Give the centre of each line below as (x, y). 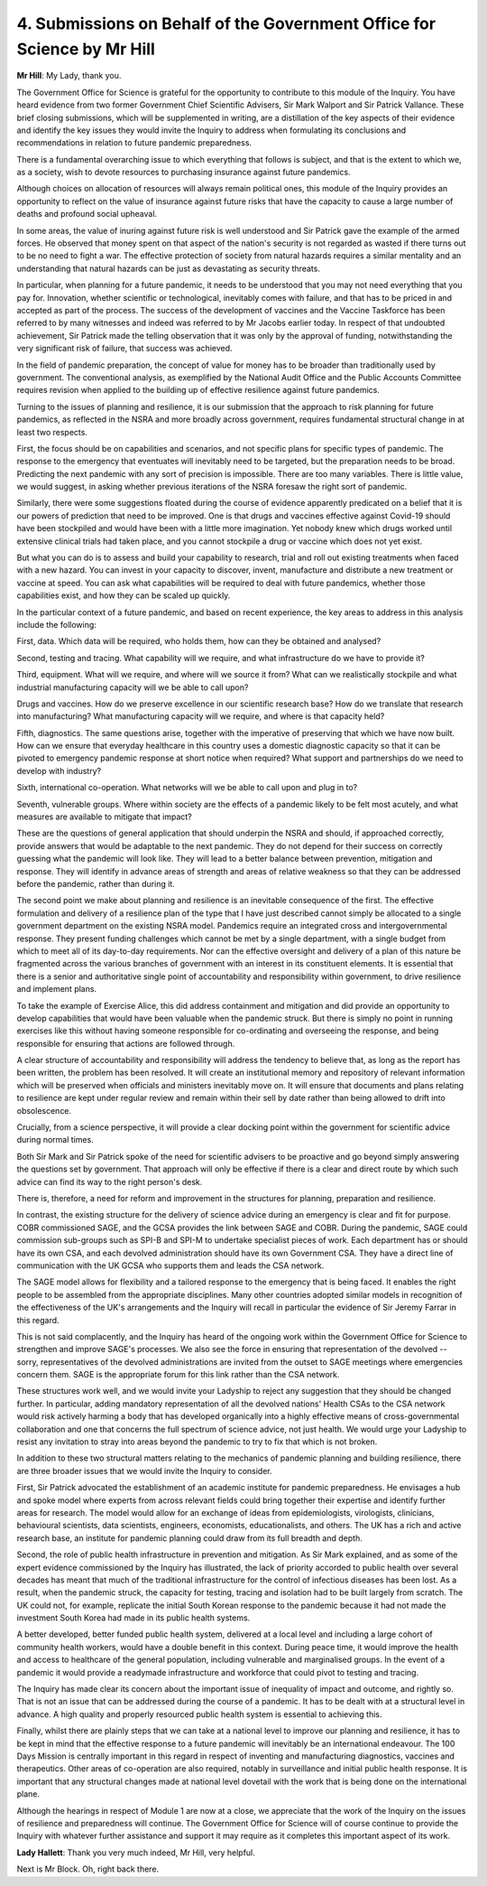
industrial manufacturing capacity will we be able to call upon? (133, 687)
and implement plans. (57, 989)
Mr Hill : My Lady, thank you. (69, 76)
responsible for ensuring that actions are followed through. (126, 1043)
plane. (28, 1794)
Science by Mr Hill (86, 49)
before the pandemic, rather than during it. (96, 884)
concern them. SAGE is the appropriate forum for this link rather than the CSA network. (178, 1375)
